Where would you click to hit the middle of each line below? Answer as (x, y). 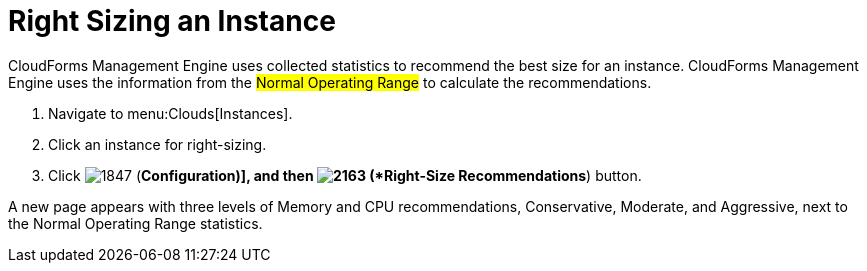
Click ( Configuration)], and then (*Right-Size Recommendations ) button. (345, 175)
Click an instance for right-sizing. (157, 144)
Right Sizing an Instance (172, 21)
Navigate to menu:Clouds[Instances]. (170, 113)
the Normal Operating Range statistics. (135, 223)
